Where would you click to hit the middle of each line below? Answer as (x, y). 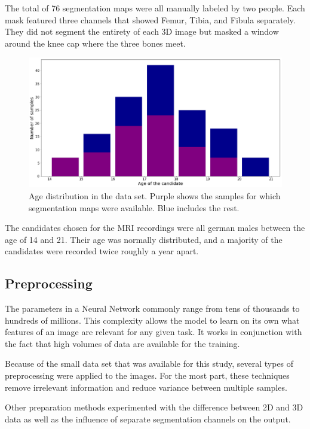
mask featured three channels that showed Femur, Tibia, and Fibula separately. (150, 19)
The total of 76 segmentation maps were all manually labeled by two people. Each (155, 8)
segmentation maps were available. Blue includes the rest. (134, 207)
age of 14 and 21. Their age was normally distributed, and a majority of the (144, 239)
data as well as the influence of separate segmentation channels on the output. (148, 419)
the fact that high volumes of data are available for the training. (122, 343)
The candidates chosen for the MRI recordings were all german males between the (155, 228)
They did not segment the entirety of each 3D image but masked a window (142, 31)
